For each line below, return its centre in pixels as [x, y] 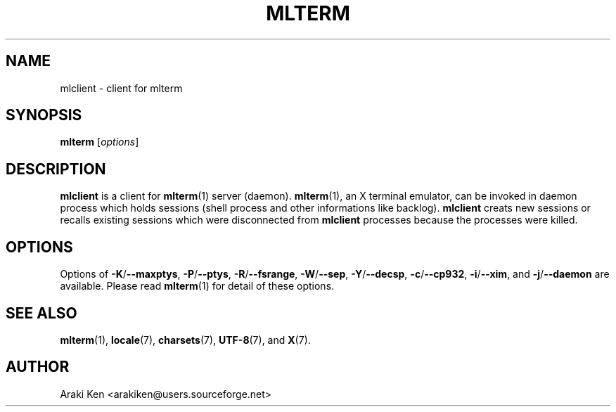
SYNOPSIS [44, 115]
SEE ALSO [41, 313]
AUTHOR [38, 367]
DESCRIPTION [56, 169]
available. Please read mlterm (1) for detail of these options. [197, 286]
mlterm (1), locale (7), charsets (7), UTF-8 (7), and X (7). [185, 340]
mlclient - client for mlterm [121, 88]
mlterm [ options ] [100, 142]
